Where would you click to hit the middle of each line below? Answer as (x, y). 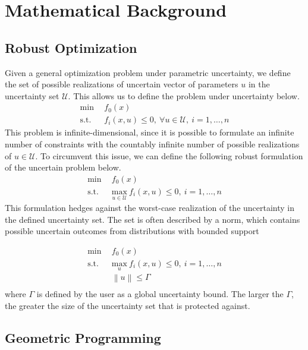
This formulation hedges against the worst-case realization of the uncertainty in (150, 208)
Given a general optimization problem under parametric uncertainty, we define (148, 72)
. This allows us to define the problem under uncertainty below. (184, 95)
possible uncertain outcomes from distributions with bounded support (132, 231)
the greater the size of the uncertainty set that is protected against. (128, 306)
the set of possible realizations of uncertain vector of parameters (122, 84)
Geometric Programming (83, 338)
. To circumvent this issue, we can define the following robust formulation (169, 155)
